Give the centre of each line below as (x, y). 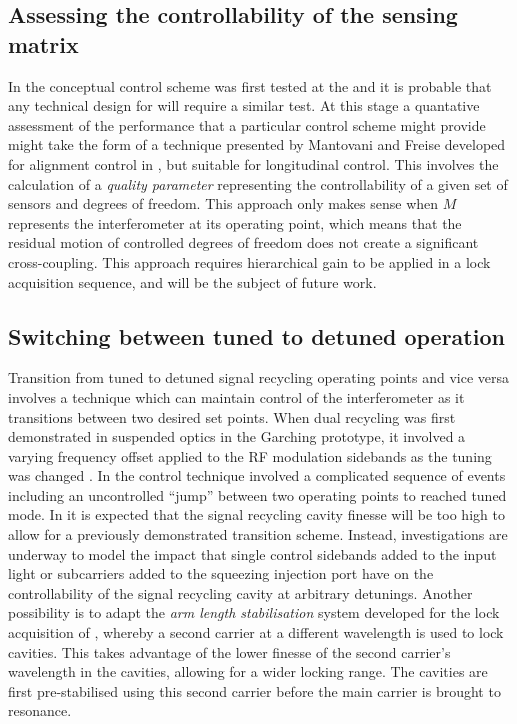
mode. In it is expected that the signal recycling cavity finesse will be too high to (256, 514)
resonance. (40, 710)
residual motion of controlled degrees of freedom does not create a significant (243, 242)
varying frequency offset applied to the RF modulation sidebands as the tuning (250, 455)
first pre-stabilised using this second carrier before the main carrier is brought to (254, 690)
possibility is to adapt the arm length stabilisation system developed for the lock (254, 612)
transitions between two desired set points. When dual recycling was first (232, 416)
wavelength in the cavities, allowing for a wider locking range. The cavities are (248, 671)
